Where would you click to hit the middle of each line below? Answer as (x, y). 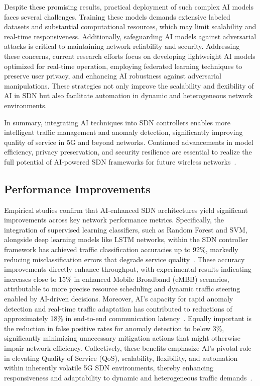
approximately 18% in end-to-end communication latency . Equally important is (128, 318)
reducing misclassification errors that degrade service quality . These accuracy (124, 259)
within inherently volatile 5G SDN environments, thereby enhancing (109, 368)
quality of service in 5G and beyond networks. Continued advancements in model (129, 142)
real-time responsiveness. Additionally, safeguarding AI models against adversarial (130, 36)
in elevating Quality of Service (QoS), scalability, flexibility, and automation (121, 358)
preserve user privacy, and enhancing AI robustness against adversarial (113, 76)
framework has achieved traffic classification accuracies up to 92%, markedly (121, 249)
